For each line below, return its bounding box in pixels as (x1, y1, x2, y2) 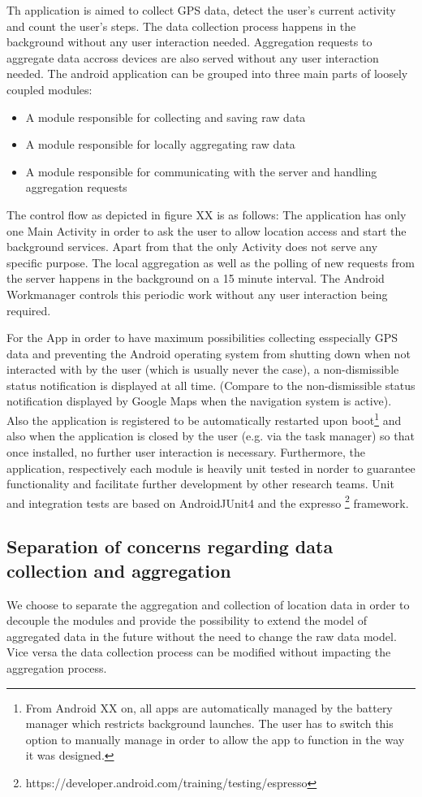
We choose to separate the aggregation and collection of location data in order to (6, 596, 410, 613)
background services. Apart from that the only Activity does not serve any (6, 238, 378, 255)
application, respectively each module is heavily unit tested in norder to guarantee (6, 459, 416, 476)
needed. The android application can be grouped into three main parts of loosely (6, 65, 408, 82)
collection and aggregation (6, 557, 231, 583)
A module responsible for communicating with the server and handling (25, 162, 377, 180)
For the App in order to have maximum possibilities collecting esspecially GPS (6, 329, 398, 346)
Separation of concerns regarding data (6, 534, 334, 559)
